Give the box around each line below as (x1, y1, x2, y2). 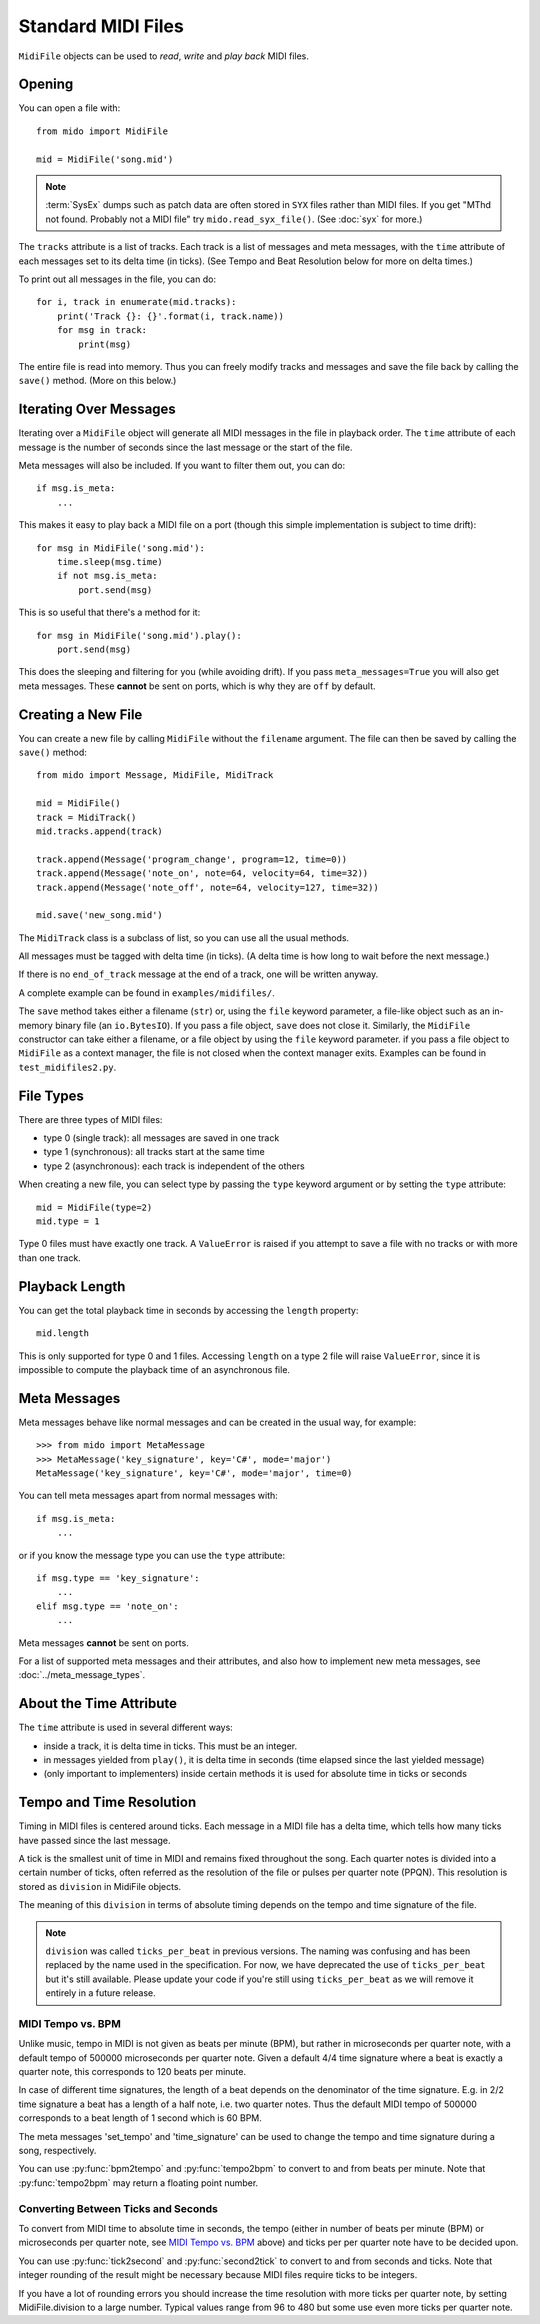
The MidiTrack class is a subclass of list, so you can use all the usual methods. (18, 931, 350, 944)
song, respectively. (18, 2145, 97, 2157)
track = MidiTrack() (36, 811, 137, 823)
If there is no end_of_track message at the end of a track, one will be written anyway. (18, 968, 379, 980)
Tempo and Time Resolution (18, 1794, 197, 1811)
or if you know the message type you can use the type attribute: (18, 1549, 286, 1561)
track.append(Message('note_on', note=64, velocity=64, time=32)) (36, 868, 369, 879)
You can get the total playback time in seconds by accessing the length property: (18, 1304, 359, 1316)
